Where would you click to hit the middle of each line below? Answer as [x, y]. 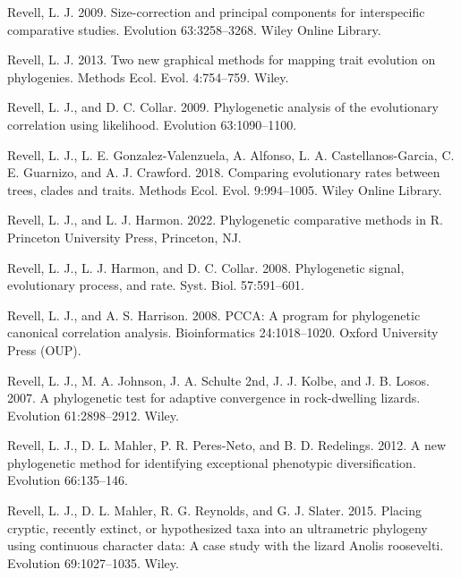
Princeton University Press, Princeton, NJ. [124, 237]
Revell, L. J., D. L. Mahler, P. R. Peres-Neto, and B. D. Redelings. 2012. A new [227, 445]
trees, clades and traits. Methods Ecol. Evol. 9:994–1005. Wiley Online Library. [225, 189]
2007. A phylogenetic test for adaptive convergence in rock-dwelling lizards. [214, 398]
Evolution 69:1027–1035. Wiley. [93, 562]
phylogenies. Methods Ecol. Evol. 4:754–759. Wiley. [148, 76]
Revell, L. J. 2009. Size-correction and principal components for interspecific [216, 12]
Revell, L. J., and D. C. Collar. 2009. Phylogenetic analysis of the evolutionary [223, 107]
